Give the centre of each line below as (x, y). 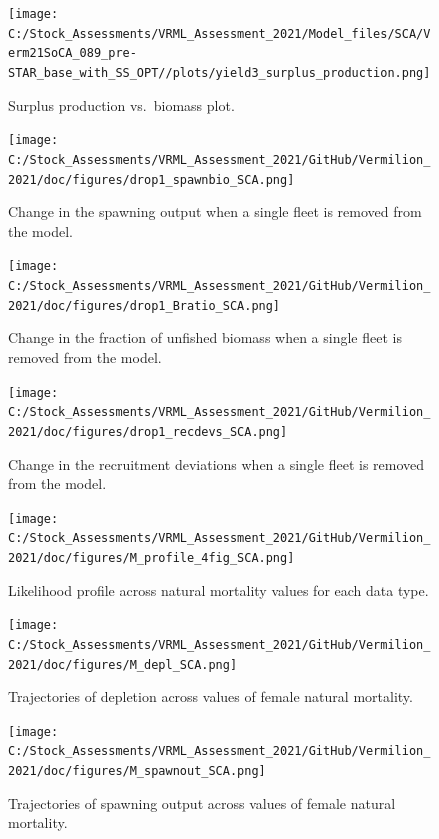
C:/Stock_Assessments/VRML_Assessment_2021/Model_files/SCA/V (219, 33)
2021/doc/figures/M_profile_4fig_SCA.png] (151, 558)
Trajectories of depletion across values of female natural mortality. (210, 696)
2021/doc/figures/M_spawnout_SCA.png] (137, 771)
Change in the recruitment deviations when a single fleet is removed (216, 463)
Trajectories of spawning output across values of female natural (202, 802)
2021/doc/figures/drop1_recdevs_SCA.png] (148, 431)
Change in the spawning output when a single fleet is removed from (215, 211)
